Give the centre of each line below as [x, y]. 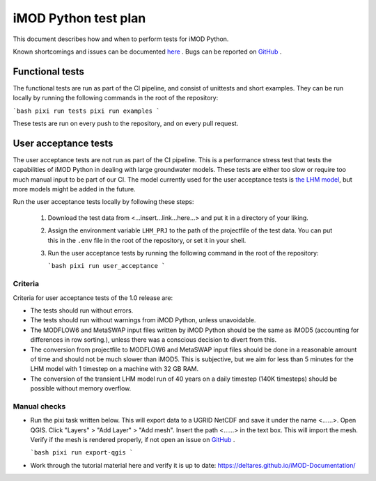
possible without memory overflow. [81, 388]
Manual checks [39, 406]
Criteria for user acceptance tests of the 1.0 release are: [93, 298]
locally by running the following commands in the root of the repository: [116, 98]
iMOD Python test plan [79, 18]
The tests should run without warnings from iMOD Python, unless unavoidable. [143, 320]
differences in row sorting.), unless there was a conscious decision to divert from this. [154, 340]
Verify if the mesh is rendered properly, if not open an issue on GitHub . [133, 440]
